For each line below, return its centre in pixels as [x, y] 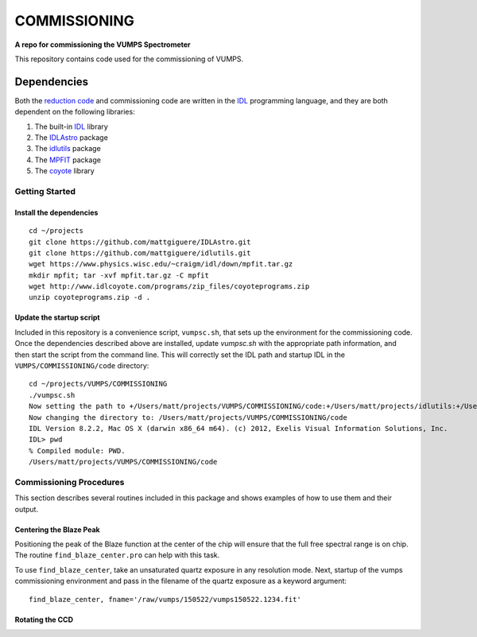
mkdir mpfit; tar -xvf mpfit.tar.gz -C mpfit [119, 275]
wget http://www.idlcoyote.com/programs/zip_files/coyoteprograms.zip [169, 287]
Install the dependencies [56, 212]
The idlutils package [68, 149]
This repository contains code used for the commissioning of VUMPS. [129, 59]
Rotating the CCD [44, 620]
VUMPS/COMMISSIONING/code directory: [82, 366]
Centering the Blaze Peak [57, 530]
